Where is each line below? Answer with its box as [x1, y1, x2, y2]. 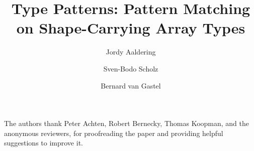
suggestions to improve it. [4, 137, 83, 148]
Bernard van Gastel [101, 80, 161, 90]
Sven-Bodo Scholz [103, 63, 158, 73]
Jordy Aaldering [106, 46, 156, 57]
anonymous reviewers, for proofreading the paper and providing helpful [4, 127, 223, 138]
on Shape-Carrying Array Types [16, 17, 245, 38]
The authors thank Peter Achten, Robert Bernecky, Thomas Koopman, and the [4, 118, 249, 128]
